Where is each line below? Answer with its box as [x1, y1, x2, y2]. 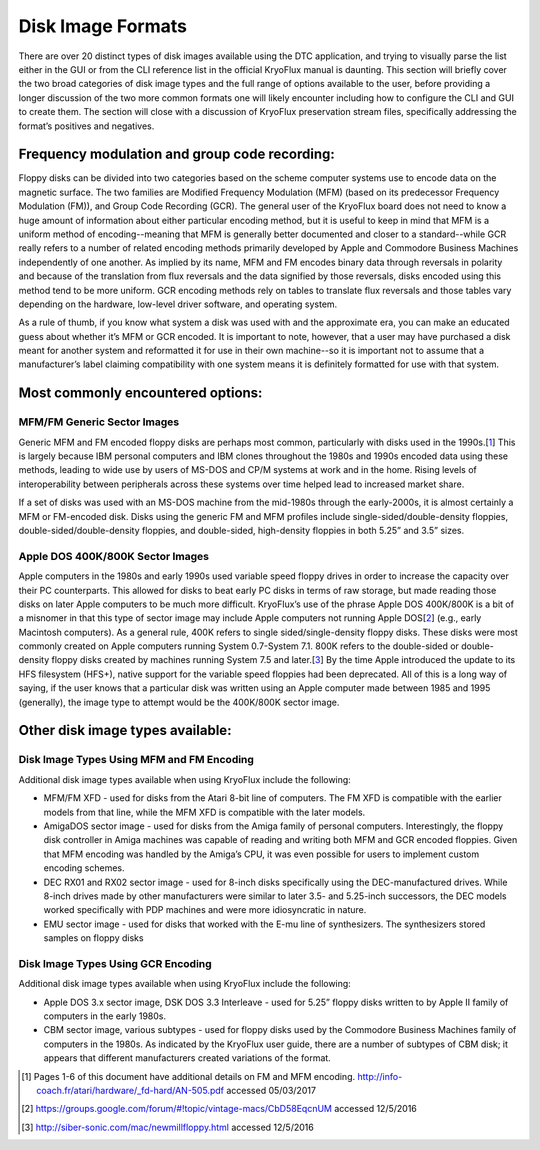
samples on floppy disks [43, 932, 144, 944]
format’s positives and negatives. [18, 120, 155, 132]
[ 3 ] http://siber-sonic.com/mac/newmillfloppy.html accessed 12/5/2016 [21, 1121, 314, 1133]
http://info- [356, 1070, 403, 1082]
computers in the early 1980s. [43, 1010, 167, 1022]
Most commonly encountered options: [18, 385, 263, 402]
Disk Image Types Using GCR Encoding [18, 956, 212, 970]
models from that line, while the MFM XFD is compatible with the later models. [43, 806, 366, 818]
